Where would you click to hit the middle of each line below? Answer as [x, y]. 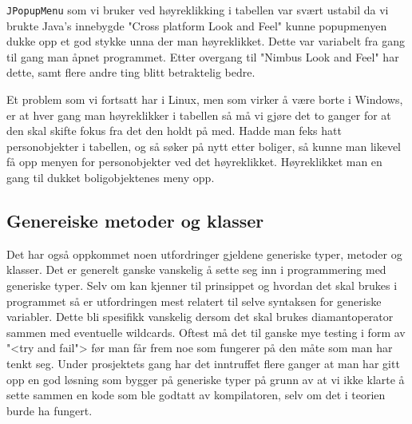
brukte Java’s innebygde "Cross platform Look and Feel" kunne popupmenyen [197, 25]
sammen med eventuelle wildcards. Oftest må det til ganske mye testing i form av [206, 332]
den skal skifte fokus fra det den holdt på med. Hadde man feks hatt [174, 131]
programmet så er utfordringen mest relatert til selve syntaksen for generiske [194, 301]
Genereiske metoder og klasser [135, 220]
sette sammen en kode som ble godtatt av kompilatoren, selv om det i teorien [196, 395]
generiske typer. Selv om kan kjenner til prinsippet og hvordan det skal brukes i [202, 285]
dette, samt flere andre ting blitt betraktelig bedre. [131, 72]
